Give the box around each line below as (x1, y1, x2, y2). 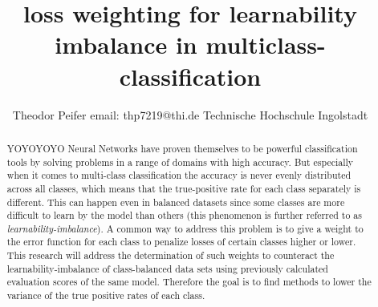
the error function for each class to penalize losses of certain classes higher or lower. (6, 235, 356, 248)
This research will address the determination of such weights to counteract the (6, 248, 335, 262)
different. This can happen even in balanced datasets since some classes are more (6, 195, 345, 208)
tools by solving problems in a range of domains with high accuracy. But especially (6, 155, 354, 168)
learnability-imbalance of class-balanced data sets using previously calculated (6, 261, 328, 275)
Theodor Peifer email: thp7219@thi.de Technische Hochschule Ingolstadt (12, 106, 368, 123)
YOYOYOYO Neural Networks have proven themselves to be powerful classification (6, 141, 358, 155)
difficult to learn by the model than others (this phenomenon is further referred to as (6, 208, 362, 222)
